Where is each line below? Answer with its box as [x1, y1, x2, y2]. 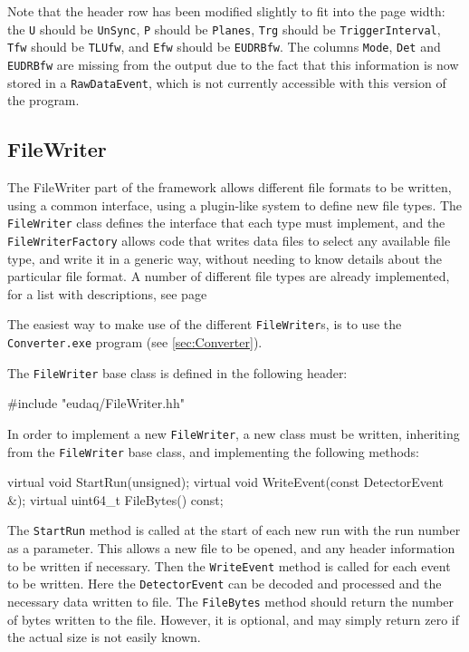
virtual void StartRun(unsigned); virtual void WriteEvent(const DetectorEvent [7, 472, 444, 491]
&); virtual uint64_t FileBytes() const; [7, 490, 224, 509]
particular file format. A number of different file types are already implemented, [7, 267, 450, 286]
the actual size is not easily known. [7, 628, 201, 647]
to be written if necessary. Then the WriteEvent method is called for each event [7, 556, 451, 575]
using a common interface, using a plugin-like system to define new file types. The [7, 195, 463, 214]
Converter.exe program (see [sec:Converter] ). [7, 332, 263, 351]
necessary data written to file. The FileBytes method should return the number [7, 591, 455, 610]
